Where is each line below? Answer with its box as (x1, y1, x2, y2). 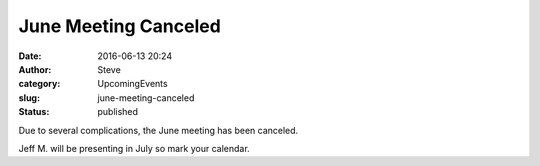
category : (18, 78, 61, 90)
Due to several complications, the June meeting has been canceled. (18, 124, 299, 136)
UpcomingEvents (97, 78, 169, 90)
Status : (18, 106, 50, 118)
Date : (18, 50, 42, 62)
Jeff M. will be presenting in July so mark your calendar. (18, 142, 250, 154)
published (97, 106, 139, 118)
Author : (18, 63, 52, 75)
